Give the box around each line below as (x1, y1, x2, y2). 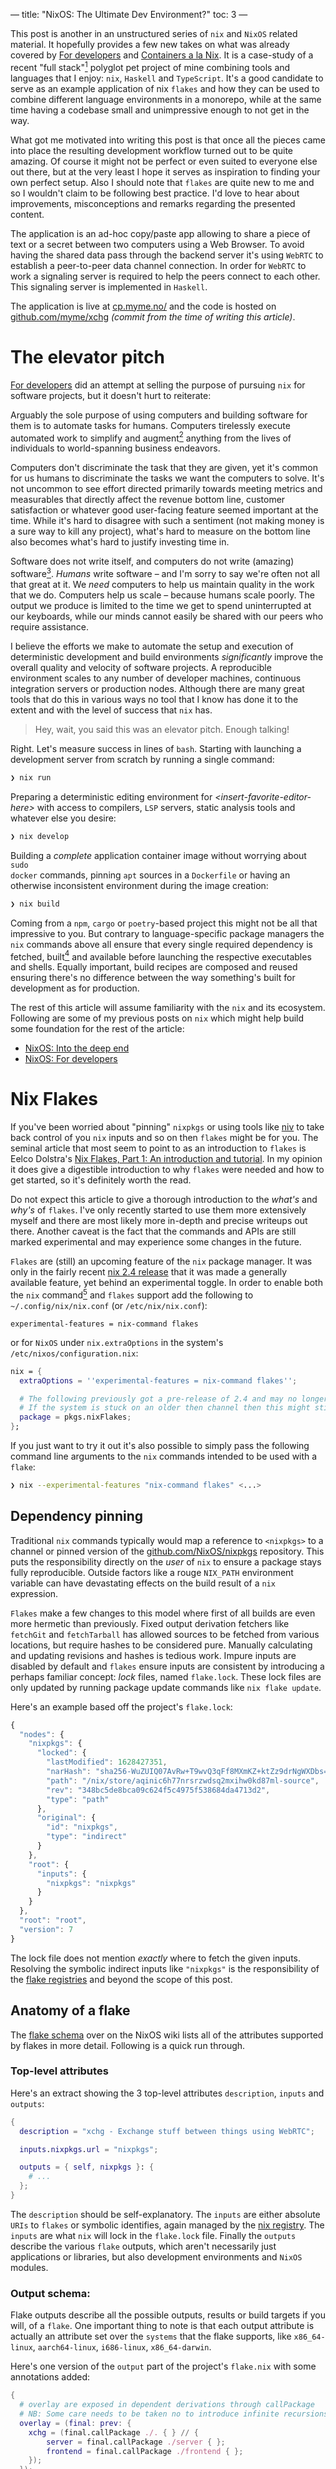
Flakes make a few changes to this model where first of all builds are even (10, 1607, 316, 1619)
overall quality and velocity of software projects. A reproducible (10, 661, 272, 673)
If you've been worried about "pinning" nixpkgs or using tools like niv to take (10, 1121, 325, 1133)
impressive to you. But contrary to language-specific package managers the (10, 927, 325, 939)
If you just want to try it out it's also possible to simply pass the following (10, 1440, 310, 1452)
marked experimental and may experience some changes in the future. (10, 1236, 302, 1248)
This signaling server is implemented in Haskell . (10, 280, 208, 293)
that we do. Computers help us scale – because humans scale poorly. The (10, 589, 315, 601)
